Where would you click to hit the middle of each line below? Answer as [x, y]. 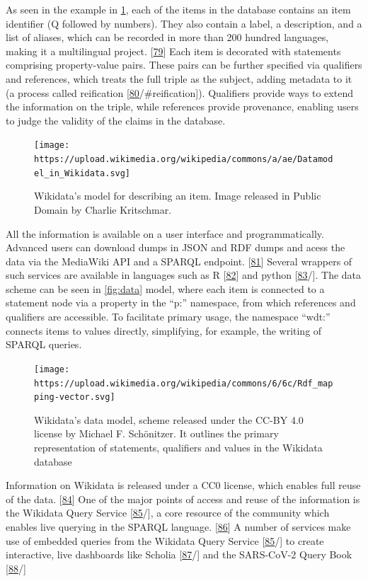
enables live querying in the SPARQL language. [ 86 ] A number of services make [178, 526]
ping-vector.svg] [75, 397]
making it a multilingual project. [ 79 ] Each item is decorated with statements [173, 51]
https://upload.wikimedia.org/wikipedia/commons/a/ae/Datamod [184, 159]
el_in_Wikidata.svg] [82, 173]
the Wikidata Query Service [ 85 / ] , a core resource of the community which [168, 513]
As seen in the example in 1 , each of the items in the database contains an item [178, 9]
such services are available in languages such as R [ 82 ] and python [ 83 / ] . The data [184, 275]
